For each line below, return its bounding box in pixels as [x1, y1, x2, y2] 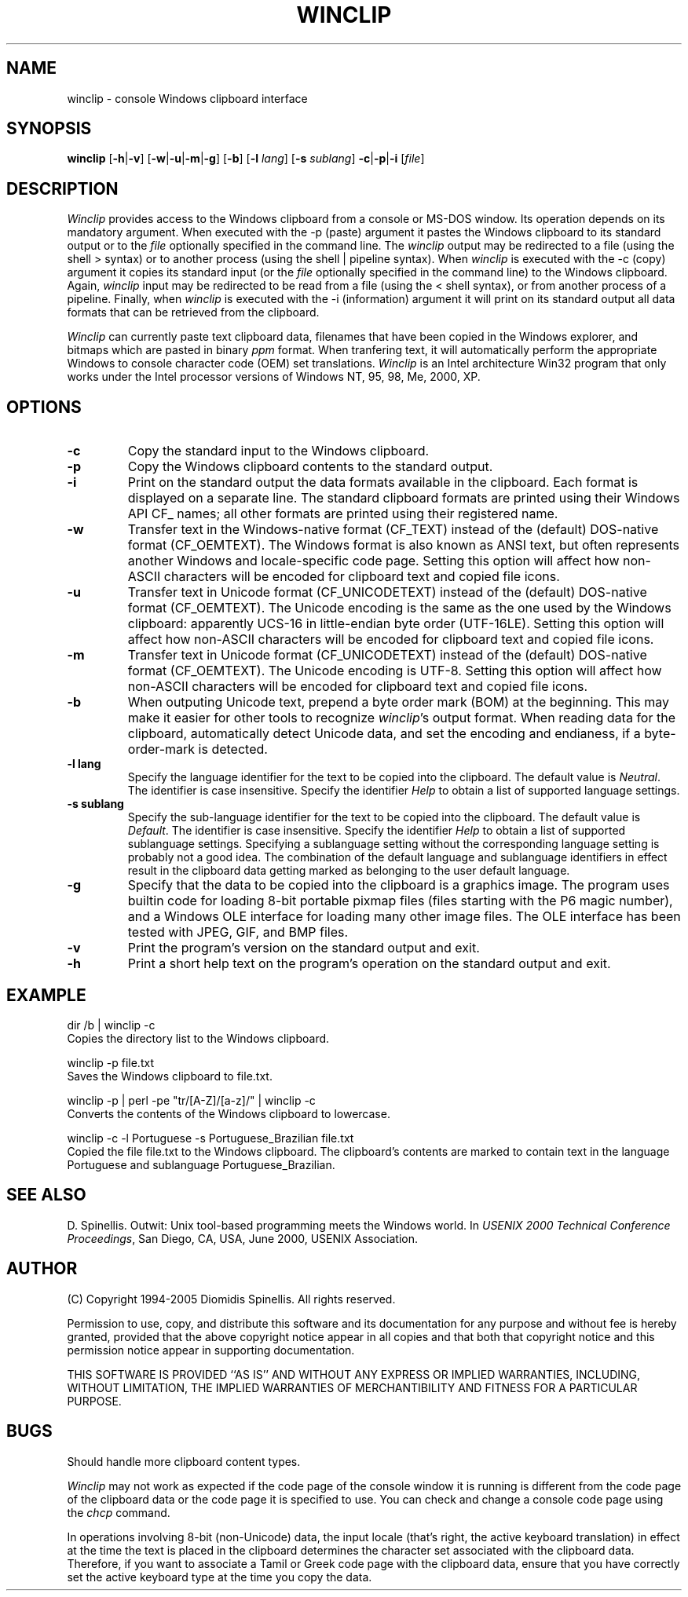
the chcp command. [67, 1505, 170, 1519]
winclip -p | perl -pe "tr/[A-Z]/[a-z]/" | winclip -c [67, 1093, 316, 1107]
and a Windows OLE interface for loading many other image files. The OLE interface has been [127, 908, 681, 925]
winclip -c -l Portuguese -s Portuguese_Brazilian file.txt [67, 1131, 354, 1145]
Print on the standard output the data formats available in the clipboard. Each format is [127, 474, 639, 491]
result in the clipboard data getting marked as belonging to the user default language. [127, 864, 570, 878]
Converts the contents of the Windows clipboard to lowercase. [67, 1106, 390, 1120]
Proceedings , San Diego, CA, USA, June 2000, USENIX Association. [67, 1231, 419, 1245]
